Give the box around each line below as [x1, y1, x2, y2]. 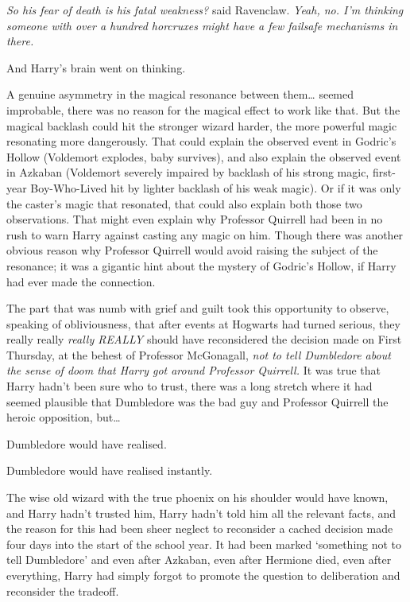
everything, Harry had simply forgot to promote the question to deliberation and [6, 567, 400, 583]
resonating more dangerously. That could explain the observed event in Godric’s [6, 133, 396, 150]
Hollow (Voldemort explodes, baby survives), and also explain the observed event [6, 148, 401, 165]
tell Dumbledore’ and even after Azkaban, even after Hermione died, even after [6, 551, 392, 568]
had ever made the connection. [6, 273, 156, 289]
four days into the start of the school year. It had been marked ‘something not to [6, 535, 402, 552]
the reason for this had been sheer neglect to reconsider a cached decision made [6, 520, 393, 537]
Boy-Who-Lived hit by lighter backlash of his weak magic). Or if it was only [30, 179, 401, 196]
